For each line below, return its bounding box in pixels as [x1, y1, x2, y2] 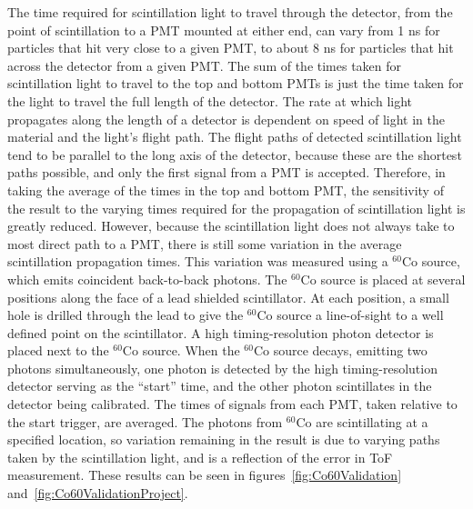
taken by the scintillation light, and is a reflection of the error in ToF [7, 447, 393, 466]
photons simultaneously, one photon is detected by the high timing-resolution [7, 358, 438, 377]
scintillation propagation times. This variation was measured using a [7, 252, 388, 271]
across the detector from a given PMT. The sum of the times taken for [7, 55, 402, 75]
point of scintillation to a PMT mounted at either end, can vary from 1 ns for [7, 20, 440, 39]
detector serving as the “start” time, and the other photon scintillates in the [7, 376, 432, 395]
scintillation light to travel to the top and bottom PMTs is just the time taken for [7, 74, 464, 93]
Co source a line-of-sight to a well [257, 305, 444, 324]
